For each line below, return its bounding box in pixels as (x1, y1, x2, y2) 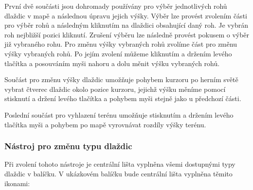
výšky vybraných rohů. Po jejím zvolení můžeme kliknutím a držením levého (4, 48, 232, 58)
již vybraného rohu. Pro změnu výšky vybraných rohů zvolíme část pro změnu (4, 39, 237, 49)
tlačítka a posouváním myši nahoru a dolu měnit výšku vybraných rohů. (4, 58, 220, 68)
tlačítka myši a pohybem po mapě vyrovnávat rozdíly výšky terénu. (4, 119, 206, 129)
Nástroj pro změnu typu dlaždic (4, 140, 132, 152)
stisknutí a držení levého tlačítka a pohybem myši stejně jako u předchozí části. (4, 93, 241, 104)
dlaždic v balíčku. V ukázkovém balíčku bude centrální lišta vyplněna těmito (4, 168, 233, 178)
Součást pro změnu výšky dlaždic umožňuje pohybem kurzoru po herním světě (4, 74, 238, 85)
